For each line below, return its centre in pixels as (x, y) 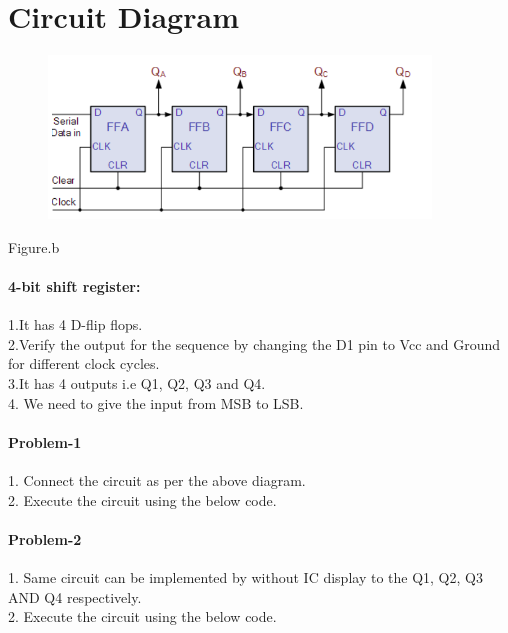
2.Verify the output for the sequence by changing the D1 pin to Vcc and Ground (254, 343)
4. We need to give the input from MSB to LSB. (156, 402)
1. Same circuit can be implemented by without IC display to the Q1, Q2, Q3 (245, 577)
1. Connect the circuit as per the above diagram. (157, 480)
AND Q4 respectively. (75, 596)
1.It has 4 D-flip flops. (75, 324)
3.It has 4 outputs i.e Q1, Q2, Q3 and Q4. (137, 383)
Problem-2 (45, 538)
